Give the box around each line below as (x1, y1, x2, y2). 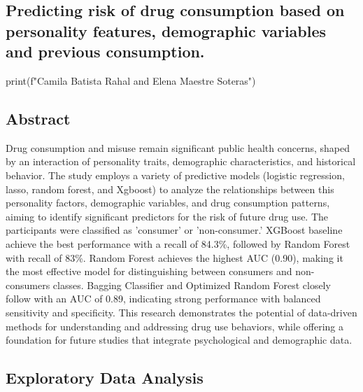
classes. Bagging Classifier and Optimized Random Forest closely (52, 277, 331, 292)
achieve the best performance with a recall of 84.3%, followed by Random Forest (6, 236, 350, 251)
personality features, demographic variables (6, 20, 327, 41)
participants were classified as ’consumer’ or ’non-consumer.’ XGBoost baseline (6, 223, 343, 237)
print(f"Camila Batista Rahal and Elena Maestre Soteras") (6, 73, 256, 87)
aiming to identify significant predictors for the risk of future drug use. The (6, 209, 329, 223)
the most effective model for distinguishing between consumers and (6, 264, 292, 279)
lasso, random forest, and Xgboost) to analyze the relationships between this (6, 181, 334, 196)
